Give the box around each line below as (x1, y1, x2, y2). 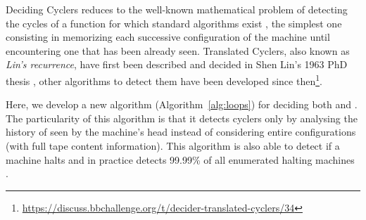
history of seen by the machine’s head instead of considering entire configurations (6, 124, 356, 139)
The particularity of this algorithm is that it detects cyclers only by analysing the (6, 110, 358, 125)
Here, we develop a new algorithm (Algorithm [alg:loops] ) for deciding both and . (6, 97, 358, 112)
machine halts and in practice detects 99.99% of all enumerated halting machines (6, 152, 355, 167)
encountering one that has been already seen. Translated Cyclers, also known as (6, 43, 350, 58)
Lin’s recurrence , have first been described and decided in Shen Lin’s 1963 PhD (6, 57, 348, 72)
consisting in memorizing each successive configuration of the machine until (6, 30, 330, 44)
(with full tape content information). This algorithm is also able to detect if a (6, 138, 340, 153)
